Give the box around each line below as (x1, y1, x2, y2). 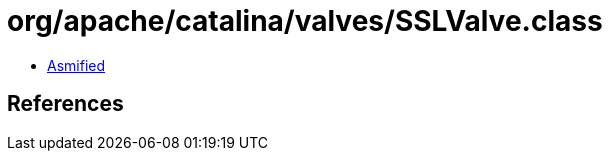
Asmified (47, 56, 106, 74)
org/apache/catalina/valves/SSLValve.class (7, 4, 603, 38)
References (7, 91, 124, 117)
